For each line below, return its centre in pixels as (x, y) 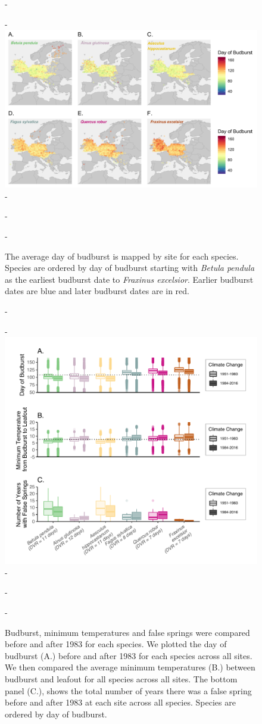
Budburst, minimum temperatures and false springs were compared (127, 632)
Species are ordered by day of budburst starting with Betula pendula (130, 268)
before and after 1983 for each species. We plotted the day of (116, 644)
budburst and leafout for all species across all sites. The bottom (121, 679)
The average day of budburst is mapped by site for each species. (122, 256)
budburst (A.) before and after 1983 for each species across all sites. (129, 655)
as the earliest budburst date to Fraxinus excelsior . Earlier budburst (129, 279)
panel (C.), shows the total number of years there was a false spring (128, 690)
